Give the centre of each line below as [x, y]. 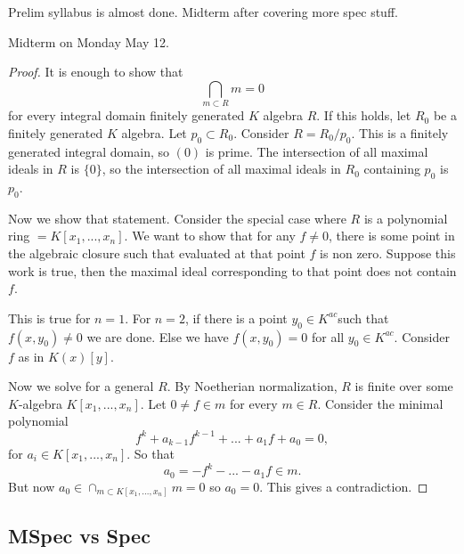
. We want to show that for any [210, 236]
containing [392, 169]
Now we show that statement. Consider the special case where [177, 218]
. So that [151, 453]
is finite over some [404, 386]
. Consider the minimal [380, 403]
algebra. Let [154, 132]
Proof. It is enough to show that [96, 72]
